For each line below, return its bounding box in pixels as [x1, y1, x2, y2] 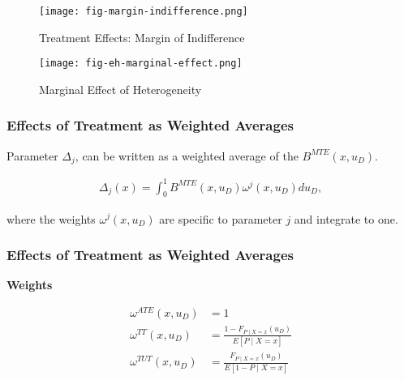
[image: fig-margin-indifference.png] [39, 6, 248, 17]
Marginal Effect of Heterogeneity [39, 80, 202, 97]
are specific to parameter [159, 210, 282, 227]
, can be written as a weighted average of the [75, 147, 299, 164]
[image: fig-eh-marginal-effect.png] [39, 58, 243, 70]
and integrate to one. [294, 210, 398, 227]
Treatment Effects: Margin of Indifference [39, 28, 245, 45]
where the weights [6, 210, 96, 227]
